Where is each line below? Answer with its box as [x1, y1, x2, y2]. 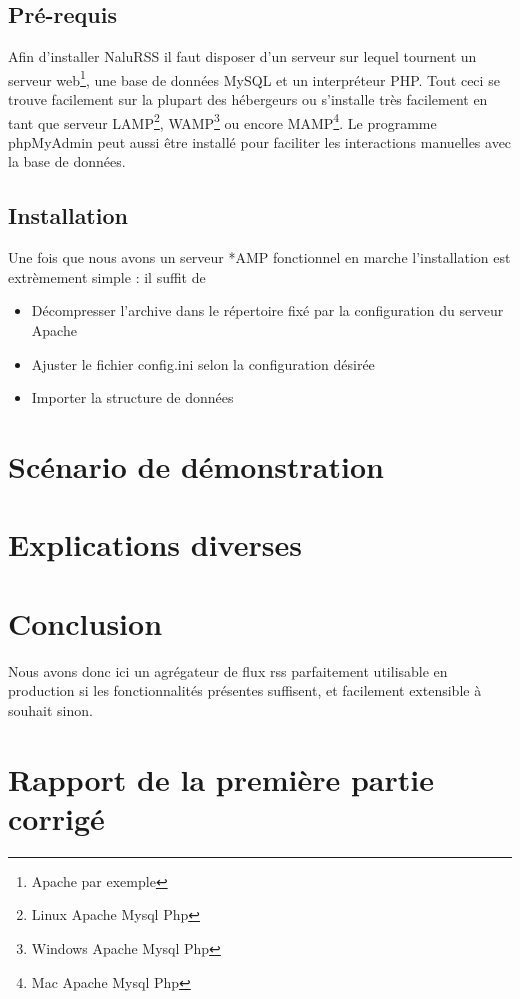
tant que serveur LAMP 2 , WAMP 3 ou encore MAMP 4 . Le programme [8, 109, 437, 133]
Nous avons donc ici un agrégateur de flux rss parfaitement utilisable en [8, 660, 448, 681]
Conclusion [8, 602, 163, 643]
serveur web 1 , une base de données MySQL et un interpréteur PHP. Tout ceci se [8, 66, 500, 90]
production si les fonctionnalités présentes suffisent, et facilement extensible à [8, 680, 482, 701]
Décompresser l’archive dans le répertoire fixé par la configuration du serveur [31, 300, 504, 321]
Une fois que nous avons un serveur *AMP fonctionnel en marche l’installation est [8, 247, 511, 268]
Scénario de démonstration [8, 446, 384, 487]
